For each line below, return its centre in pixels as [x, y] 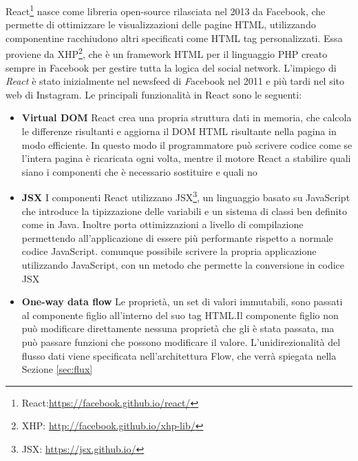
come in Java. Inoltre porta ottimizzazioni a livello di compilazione [162, 224]
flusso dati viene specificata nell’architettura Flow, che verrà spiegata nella [179, 355]
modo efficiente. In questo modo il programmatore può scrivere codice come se [187, 144]
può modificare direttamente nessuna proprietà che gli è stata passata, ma [178, 328]
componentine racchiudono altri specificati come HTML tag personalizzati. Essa [174, 38]
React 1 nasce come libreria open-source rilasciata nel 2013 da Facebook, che [166, 10]
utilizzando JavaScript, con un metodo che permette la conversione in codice [183, 265]
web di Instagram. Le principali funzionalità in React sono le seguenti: [154, 94]
